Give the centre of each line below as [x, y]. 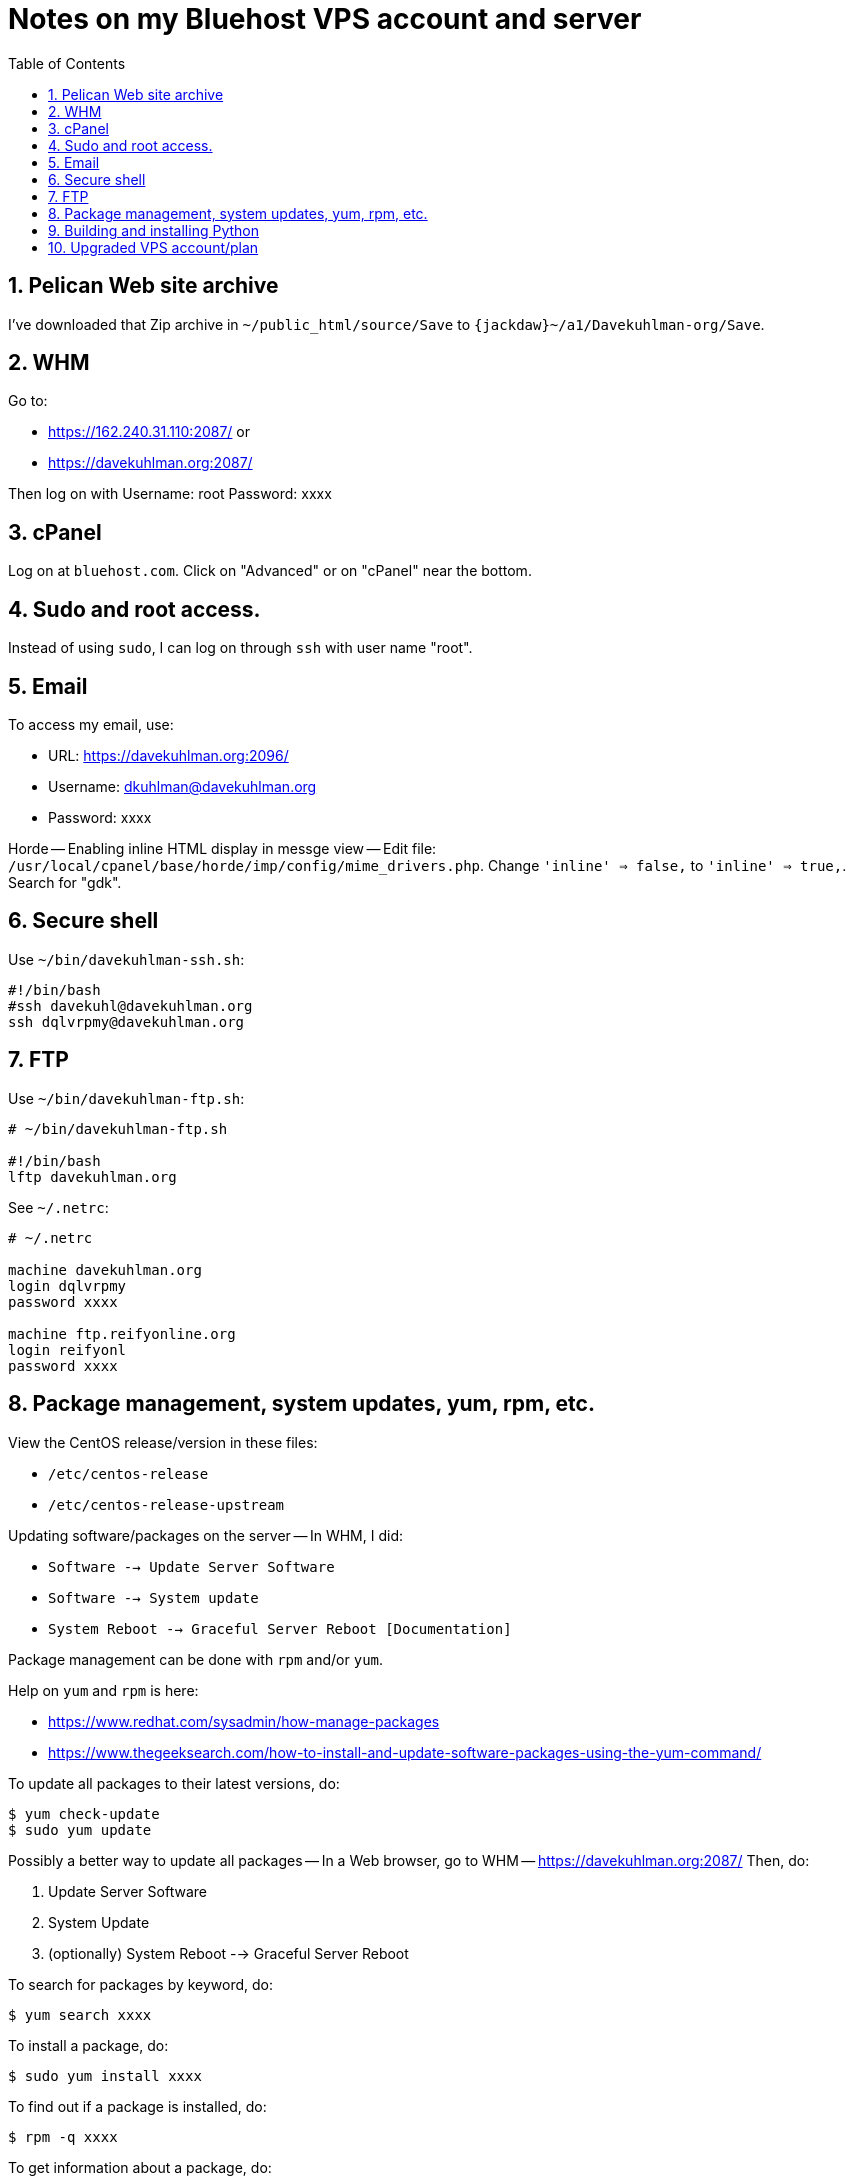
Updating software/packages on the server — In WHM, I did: [205, 1535]
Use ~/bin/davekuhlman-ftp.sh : [126, 1098]
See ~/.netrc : [58, 1207]
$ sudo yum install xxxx [105, 2075]
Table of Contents [67, 63]
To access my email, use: [91, 724]
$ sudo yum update [80, 1829]
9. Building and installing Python [153, 230]
